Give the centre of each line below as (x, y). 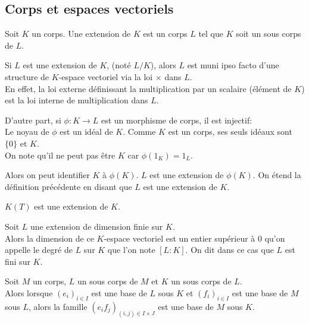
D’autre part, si (33, 120)
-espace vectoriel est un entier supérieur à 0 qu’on (194, 238)
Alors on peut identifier (47, 175)
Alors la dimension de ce (49, 238)
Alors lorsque (29, 292)
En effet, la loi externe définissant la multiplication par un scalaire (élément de (148, 88)
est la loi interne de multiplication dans (77, 100)
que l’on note (131, 250)
